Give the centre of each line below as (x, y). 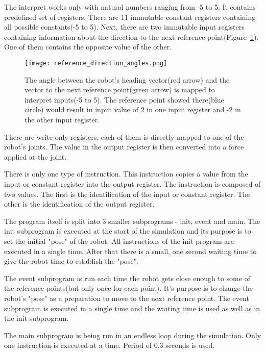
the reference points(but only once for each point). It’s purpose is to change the (128, 288)
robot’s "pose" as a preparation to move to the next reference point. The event (127, 298)
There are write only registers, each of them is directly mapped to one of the (124, 136)
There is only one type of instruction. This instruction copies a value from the (126, 174)
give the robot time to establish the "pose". (71, 261)
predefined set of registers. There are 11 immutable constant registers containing (130, 17)
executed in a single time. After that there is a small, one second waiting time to (130, 251)
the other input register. (62, 119)
